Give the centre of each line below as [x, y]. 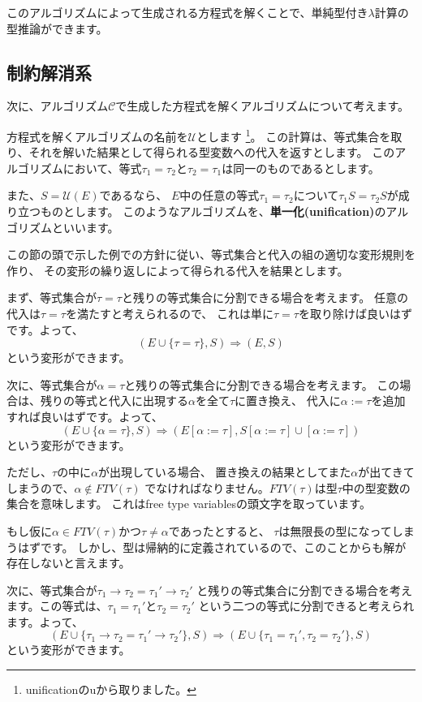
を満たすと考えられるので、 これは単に [170, 313]
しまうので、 [41, 487]
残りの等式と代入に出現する [114, 401]
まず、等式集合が [52, 297]
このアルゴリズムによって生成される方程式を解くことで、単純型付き [187, 12]
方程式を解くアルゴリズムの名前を [97, 136]
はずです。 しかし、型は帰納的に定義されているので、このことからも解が [212, 547]
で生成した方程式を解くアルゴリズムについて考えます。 [263, 106]
